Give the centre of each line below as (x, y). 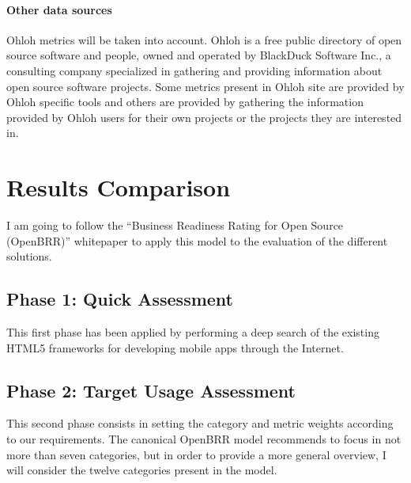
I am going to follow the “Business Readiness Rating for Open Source (175, 225)
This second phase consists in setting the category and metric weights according (200, 423)
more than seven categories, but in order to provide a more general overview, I (196, 454)
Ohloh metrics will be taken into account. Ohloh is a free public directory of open (204, 39)
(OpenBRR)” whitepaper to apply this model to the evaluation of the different (197, 240)
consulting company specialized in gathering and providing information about (194, 70)
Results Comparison (119, 187)
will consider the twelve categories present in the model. (142, 470)
